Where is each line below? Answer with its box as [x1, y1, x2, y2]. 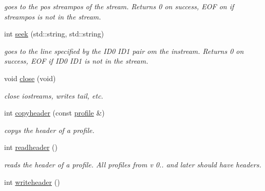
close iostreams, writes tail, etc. [4, 90, 103, 101]
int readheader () [4, 142, 58, 152]
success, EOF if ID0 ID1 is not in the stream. [4, 55, 148, 66]
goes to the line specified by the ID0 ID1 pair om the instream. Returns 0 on [4, 45, 244, 56]
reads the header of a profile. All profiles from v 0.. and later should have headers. [4, 159, 261, 169]
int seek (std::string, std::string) [4, 28, 104, 39]
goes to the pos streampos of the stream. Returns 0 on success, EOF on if [4, 1, 234, 11]
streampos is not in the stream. [4, 11, 101, 22]
